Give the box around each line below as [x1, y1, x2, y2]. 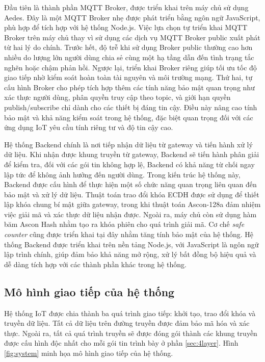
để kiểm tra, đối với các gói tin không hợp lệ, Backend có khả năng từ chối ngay [4, 159, 255, 169]
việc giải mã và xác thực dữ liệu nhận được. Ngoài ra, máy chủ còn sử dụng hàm [4, 209, 257, 219]
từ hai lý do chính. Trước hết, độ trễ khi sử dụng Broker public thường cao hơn [4, 42, 253, 53]
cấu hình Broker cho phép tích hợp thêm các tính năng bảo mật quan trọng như [4, 82, 255, 92]
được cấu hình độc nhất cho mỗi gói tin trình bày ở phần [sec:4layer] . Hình [4, 338, 238, 348]
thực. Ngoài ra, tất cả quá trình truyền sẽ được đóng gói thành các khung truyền [4, 327, 257, 338]
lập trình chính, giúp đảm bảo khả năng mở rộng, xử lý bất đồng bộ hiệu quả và [4, 249, 256, 260]
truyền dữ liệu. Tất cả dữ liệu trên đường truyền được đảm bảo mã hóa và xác [4, 318, 250, 328]
